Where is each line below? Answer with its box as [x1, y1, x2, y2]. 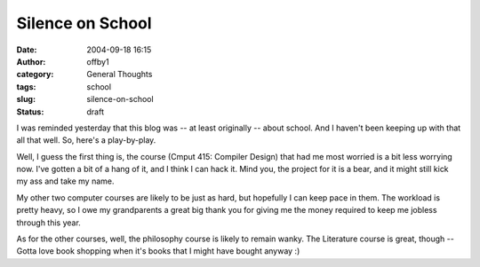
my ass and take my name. [16, 176, 115, 186]
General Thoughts [86, 69, 153, 80]
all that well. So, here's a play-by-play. [16, 135, 156, 145]
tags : [16, 81, 36, 92]
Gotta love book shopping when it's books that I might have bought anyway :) [16, 246, 300, 256]
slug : [16, 94, 36, 105]
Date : [16, 44, 37, 55]
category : [16, 69, 54, 80]
